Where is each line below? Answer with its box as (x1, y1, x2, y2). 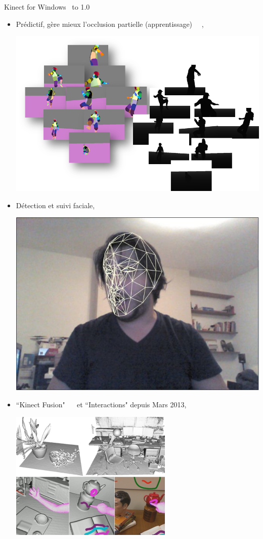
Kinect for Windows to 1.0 (4, 2, 90, 12)
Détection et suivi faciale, (16, 200, 95, 210)
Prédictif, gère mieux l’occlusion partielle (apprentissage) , (16, 18, 204, 29)
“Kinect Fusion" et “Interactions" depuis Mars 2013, (16, 399, 187, 409)
